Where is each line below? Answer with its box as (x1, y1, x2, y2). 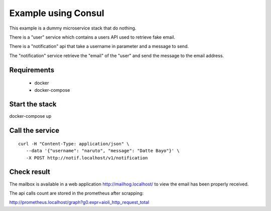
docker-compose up (9, 113, 52, 119)
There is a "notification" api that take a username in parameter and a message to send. (9, 43, 189, 50)
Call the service (9, 126, 60, 135)
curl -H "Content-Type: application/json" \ (18, 141, 130, 146)
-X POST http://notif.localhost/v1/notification (26, 155, 148, 160)
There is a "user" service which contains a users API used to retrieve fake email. (9, 34, 176, 40)
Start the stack (9, 100, 57, 109)
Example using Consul (9, 8, 105, 19)
